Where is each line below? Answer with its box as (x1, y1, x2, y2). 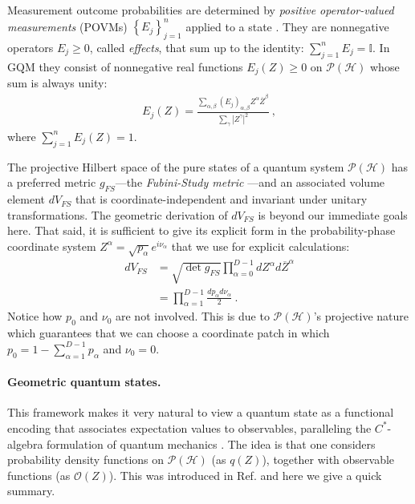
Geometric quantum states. (7, 373, 161, 390)
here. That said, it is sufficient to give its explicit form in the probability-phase (7, 222, 396, 239)
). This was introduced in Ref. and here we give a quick (108, 466, 382, 483)
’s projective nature (313, 308, 409, 325)
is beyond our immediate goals (258, 206, 408, 223)
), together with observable (262, 451, 395, 468)
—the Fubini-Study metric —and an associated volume (115, 174, 385, 191)
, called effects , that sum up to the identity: (89, 38, 304, 55)
